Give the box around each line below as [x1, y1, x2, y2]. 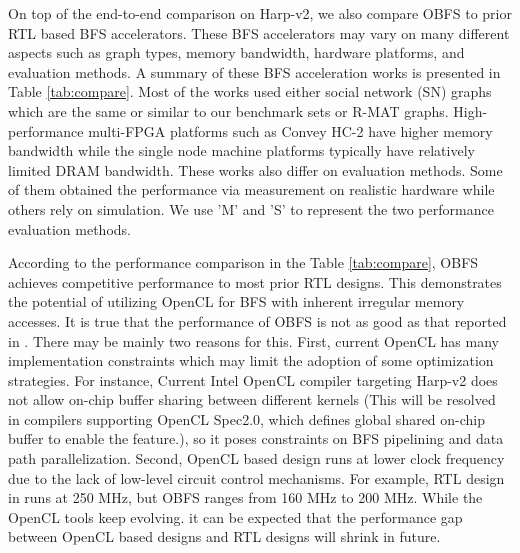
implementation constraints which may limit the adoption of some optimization [8, 350, 494, 371]
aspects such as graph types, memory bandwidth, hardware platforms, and [8, 42, 465, 63]
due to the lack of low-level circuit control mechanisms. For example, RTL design [8, 467, 505, 488]
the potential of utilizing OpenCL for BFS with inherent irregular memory [8, 291, 465, 312]
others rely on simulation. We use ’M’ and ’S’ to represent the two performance [8, 198, 494, 219]
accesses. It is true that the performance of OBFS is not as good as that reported [8, 310, 507, 331]
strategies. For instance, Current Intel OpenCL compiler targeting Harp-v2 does [8, 369, 498, 390]
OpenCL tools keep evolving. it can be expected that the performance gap [8, 506, 463, 527]
